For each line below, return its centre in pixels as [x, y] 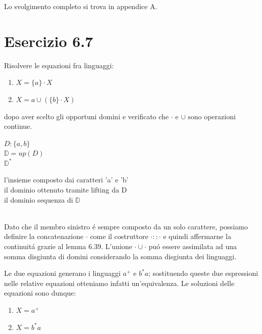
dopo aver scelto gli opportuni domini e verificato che [87, 116]
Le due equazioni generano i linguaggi [62, 273]
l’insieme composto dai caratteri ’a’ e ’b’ [66, 180]
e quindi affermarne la [197, 236]
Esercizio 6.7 [49, 41]
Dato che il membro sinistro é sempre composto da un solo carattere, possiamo [126, 226]
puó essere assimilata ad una [193, 246]
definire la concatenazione [44, 236]
